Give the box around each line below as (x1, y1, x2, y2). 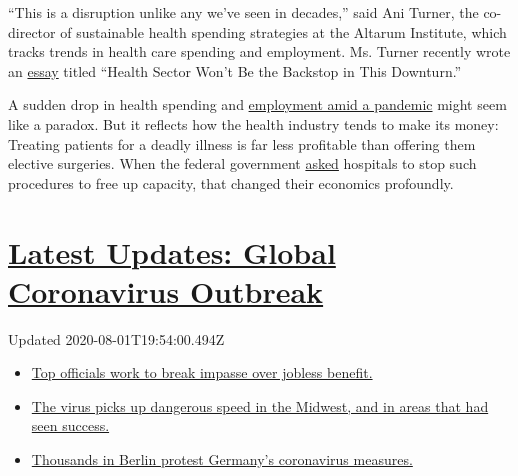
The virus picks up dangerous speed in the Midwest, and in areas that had (31, 395, 489, 416)
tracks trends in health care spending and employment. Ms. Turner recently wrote (8, 41, 511, 62)
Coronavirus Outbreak (8, 270, 324, 311)
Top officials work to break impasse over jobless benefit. (31, 362, 373, 383)
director (8, 21, 56, 42)
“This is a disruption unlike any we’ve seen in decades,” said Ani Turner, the (8, 2, 479, 22)
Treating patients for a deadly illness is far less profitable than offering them (8, 133, 476, 154)
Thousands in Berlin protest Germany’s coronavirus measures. (31, 449, 413, 470)
